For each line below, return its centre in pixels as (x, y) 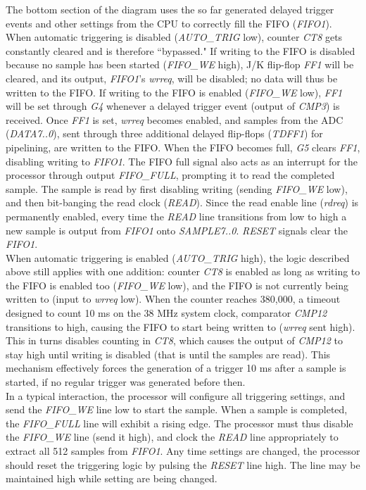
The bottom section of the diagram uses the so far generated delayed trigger (170, 9)
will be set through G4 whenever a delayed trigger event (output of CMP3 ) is (173, 106)
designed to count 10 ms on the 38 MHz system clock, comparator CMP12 (166, 313)
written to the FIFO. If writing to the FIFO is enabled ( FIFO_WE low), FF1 (174, 92)
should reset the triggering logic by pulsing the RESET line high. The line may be (183, 464)
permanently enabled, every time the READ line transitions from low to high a (176, 216)
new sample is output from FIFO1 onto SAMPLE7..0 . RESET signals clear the (177, 230)
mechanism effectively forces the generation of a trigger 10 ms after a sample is (176, 368)
